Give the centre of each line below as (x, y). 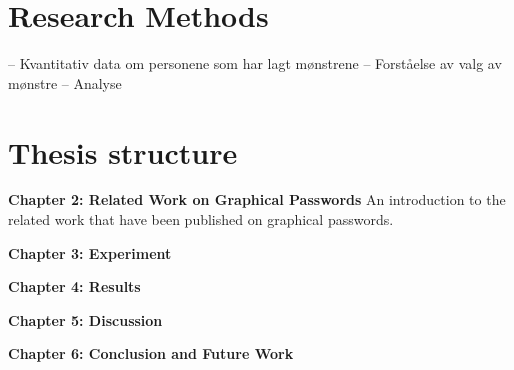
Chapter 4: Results (74, 286)
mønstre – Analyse (65, 82)
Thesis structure (123, 151)
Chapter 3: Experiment (90, 252)
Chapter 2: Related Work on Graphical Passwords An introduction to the (257, 199)
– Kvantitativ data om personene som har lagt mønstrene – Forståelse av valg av (255, 63)
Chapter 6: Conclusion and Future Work (151, 353)
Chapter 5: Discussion (85, 319)
